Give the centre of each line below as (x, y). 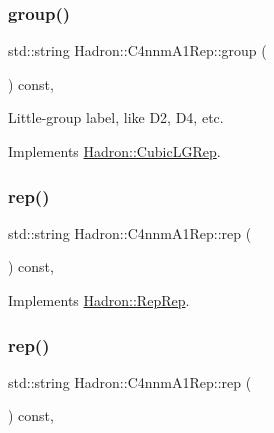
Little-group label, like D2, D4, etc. (116, 117)
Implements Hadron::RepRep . (99, 300)
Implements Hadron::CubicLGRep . (114, 151)
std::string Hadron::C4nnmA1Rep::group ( (137, 50)
